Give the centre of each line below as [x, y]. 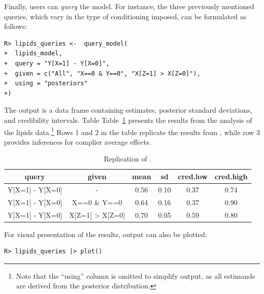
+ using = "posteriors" [46, 84]
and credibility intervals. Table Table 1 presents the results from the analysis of [128, 120]
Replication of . [128, 159]
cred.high [231, 176]
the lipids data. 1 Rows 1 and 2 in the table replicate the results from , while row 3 [132, 131]
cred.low [193, 176]
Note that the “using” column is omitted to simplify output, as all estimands [136, 275]
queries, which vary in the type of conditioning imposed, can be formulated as [125, 16]
